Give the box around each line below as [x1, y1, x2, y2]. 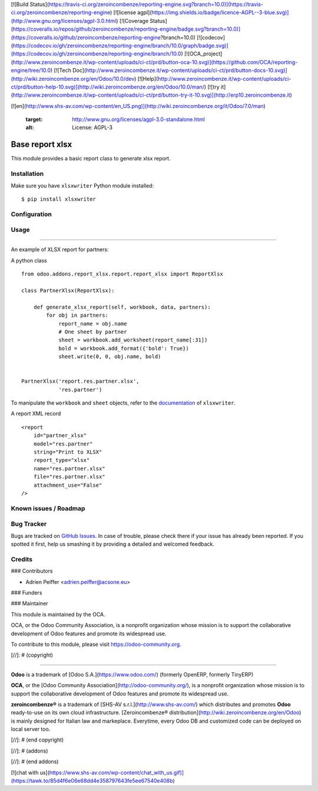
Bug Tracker [11, 520, 47, 528]
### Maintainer [11, 600, 48, 607]
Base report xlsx [11, 139, 72, 150]
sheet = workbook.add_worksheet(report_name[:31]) [58, 337, 208, 343]
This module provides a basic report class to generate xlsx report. [11, 155, 171, 162]
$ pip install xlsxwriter [21, 195, 97, 202]
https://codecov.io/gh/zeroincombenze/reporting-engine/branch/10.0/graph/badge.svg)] [12, 42, 229, 49]
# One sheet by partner [58, 328, 127, 335]
